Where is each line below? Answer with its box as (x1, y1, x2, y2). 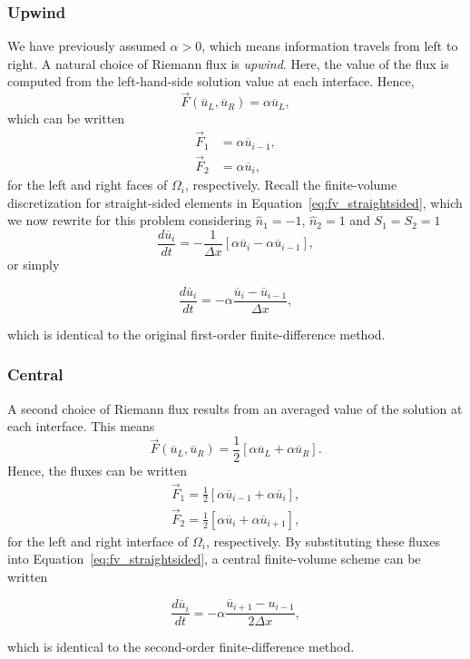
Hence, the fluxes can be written (7, 460, 188, 479)
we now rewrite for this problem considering (7, 211, 252, 230)
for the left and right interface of (7, 531, 189, 550)
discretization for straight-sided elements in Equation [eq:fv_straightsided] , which (7, 192, 463, 211)
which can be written (7, 109, 125, 128)
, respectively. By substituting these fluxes (205, 531, 440, 550)
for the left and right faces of (7, 175, 168, 194)
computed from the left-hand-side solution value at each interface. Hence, (7, 72, 415, 91)
